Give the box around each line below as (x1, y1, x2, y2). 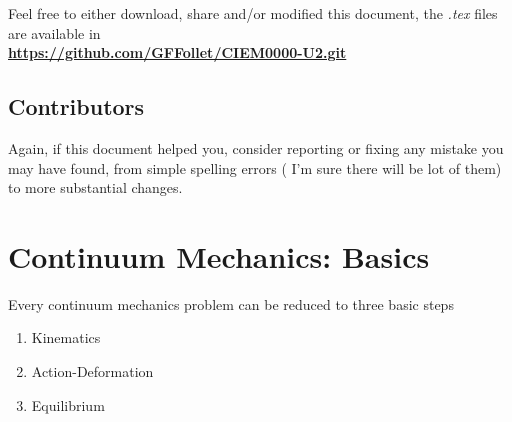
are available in (8, 22, 101, 43)
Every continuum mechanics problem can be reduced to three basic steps (8, 293, 454, 314)
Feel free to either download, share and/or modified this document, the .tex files (8, 3, 498, 23)
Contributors (8, 91, 145, 122)
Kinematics (31, 327, 101, 348)
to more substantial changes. (8, 177, 183, 198)
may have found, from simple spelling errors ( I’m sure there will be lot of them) (8, 157, 502, 178)
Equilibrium (31, 394, 105, 415)
